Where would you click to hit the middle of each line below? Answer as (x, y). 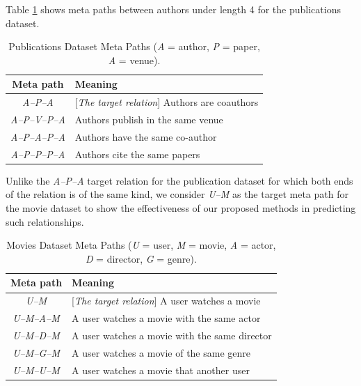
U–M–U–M (36, 370)
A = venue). (134, 60)
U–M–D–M (36, 335)
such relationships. (45, 221)
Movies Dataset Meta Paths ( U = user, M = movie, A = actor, (141, 245)
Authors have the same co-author (146, 136)
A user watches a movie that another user (161, 370)
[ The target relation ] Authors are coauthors (167, 102)
